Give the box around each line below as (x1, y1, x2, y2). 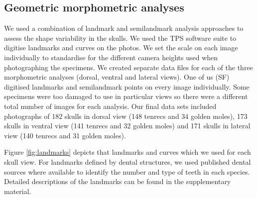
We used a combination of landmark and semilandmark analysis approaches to (4, 23, 244, 33)
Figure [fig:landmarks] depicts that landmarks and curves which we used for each (4, 147, 251, 157)
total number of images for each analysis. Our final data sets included (4, 100, 217, 111)
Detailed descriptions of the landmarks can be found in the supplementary (4, 176, 231, 187)
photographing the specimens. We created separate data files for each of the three (4, 62, 253, 72)
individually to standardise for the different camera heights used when (4, 52, 218, 62)
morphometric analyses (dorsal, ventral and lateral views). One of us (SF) (4, 72, 230, 82)
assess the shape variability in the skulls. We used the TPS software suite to (4, 32, 237, 43)
